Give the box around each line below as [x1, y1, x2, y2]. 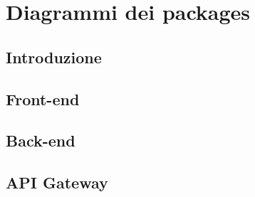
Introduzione [6, 46, 102, 68]
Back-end [6, 129, 76, 151]
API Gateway [6, 171, 108, 193]
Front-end [6, 87, 80, 110]
